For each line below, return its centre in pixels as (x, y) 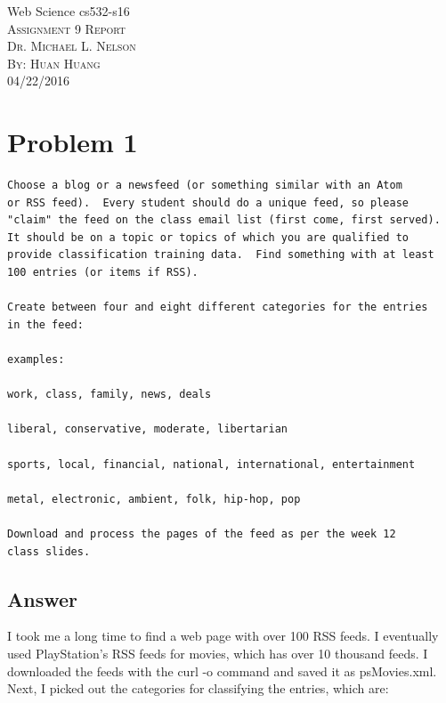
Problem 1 (73, 142)
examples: (36, 360)
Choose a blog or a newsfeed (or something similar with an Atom (205, 186)
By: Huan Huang (54, 63)
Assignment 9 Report (67, 28)
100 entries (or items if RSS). (103, 273)
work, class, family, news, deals (109, 395)
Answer (43, 598)
